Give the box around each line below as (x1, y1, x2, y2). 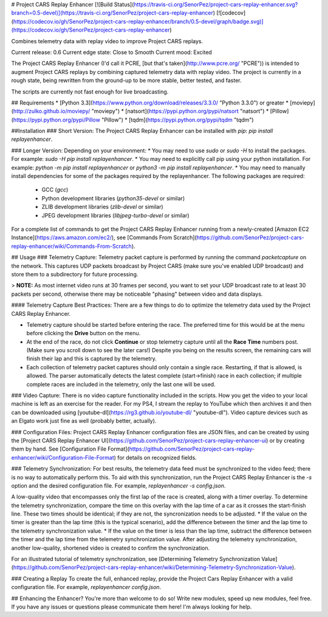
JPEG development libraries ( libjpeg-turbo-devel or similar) (41, 211, 190, 219)
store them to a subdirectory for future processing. (11, 270, 138, 278)
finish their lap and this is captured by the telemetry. (26, 355, 157, 363)
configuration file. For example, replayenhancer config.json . (11, 584, 162, 591)
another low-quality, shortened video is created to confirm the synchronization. (11, 544, 210, 551)
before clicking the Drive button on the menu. (26, 330, 141, 337)
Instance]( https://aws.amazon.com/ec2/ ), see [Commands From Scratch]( (11, 234, 197, 241)
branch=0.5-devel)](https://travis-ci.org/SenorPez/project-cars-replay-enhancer (11, 9, 214, 16)
